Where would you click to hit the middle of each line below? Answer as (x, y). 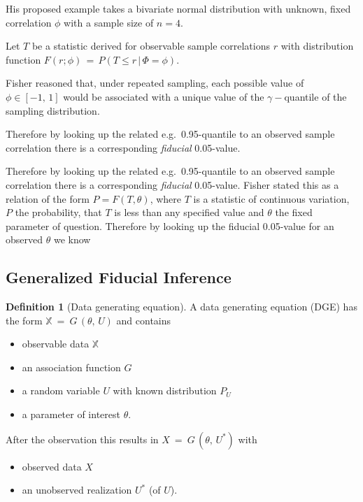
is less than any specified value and (189, 212)
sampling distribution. (53, 110)
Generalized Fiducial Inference (119, 277)
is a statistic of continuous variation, (271, 198)
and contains (144, 320)
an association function (71, 367)
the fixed (294, 212)
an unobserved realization (77, 490)
